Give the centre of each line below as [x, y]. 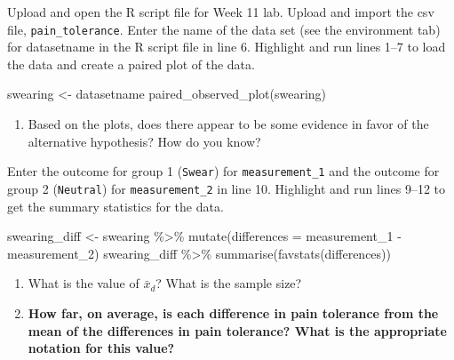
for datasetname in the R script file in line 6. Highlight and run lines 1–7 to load [227, 47]
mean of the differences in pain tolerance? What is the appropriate [237, 330]
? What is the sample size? [229, 283]
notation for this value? [101, 348]
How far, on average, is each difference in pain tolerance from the [233, 312]
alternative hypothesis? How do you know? [144, 141]
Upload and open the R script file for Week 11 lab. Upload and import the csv [221, 12]
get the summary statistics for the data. [115, 206]
